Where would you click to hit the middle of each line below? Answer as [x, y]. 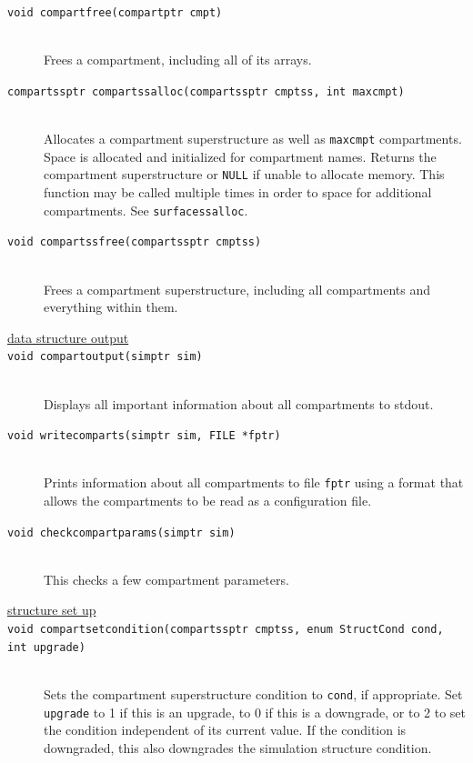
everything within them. [111, 307]
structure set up [52, 610]
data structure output [68, 337]
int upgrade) [46, 647]
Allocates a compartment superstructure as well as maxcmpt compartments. [253, 139]
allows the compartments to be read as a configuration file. [208, 501]
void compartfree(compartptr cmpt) [115, 13]
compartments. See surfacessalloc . [146, 210]
